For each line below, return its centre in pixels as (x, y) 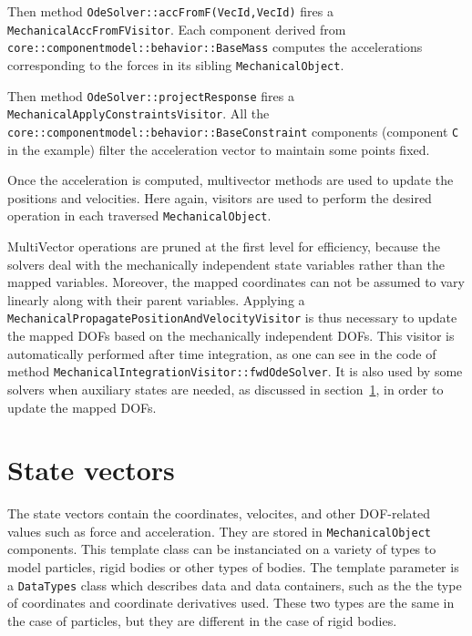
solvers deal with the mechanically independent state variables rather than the (226, 264)
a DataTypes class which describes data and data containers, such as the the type (235, 585)
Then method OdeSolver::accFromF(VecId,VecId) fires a (170, 11)
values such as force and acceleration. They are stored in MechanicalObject (219, 531)
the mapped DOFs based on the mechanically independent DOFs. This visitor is (231, 336)
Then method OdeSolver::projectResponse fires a (151, 95)
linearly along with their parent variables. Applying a (156, 299)
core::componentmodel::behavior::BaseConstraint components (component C (233, 131)
